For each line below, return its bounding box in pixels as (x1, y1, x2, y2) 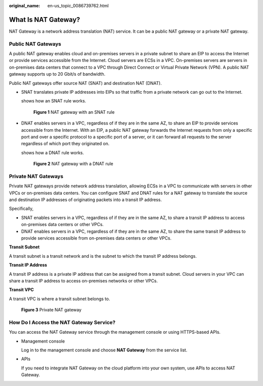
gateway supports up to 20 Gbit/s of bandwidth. (9, 71, 106, 77)
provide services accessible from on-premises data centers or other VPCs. (21, 235, 171, 241)
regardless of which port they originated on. (21, 141, 110, 146)
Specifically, (9, 205, 34, 212)
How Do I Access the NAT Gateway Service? (9, 319, 115, 325)
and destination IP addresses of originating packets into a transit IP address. (9, 197, 162, 203)
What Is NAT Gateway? (9, 15, 80, 24)
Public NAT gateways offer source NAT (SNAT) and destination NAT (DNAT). (9, 80, 162, 86)
